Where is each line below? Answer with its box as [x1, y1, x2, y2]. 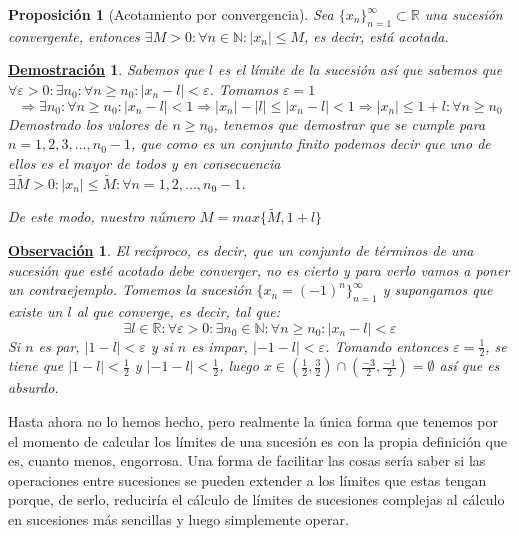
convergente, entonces [8, 25, 140, 46]
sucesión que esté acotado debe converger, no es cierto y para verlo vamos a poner [8, 259, 510, 280]
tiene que [8, 355, 64, 376]
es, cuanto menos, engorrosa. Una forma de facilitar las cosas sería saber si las [8, 450, 486, 471]
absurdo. [8, 377, 59, 398]
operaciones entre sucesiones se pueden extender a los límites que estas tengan [8, 469, 487, 490]
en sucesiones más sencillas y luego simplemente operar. [8, 508, 349, 529]
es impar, [191, 335, 248, 356]
